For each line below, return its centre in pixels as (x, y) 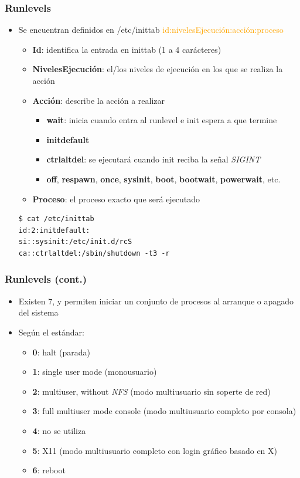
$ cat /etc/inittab (56, 219)
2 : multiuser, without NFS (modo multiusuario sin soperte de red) (151, 391)
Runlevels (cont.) (46, 279)
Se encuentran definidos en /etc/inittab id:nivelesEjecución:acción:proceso (151, 30)
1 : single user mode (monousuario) (95, 372)
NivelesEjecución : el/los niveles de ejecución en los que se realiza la (158, 69)
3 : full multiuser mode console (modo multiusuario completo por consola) (164, 411)
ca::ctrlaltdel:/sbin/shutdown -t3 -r (94, 253)
